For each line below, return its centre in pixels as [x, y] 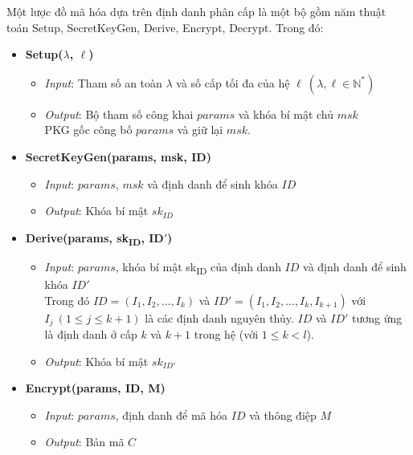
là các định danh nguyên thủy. [219, 317]
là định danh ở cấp [91, 334]
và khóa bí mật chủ [286, 114]
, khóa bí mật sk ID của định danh [198, 267]
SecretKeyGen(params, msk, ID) [118, 156]
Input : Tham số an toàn [103, 82]
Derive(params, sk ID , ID [94, 238]
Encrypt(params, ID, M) [95, 388]
